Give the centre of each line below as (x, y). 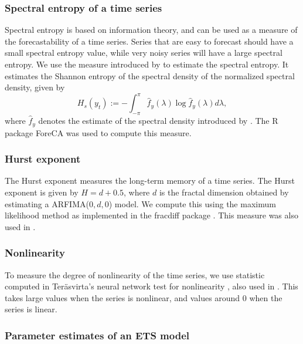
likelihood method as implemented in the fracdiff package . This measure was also (151, 215)
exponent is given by (42, 192)
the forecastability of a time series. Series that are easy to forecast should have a (149, 41)
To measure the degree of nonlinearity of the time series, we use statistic (135, 274)
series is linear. (31, 309)
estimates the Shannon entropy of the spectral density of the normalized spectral (150, 75)
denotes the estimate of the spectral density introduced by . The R (158, 121)
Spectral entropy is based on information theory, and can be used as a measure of (151, 30)
